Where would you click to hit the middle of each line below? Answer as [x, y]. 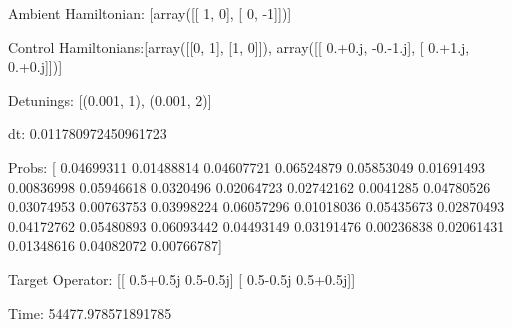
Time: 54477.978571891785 [90, 312]
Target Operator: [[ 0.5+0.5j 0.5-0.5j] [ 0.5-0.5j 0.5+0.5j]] [182, 278]
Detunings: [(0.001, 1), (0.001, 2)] [110, 99]
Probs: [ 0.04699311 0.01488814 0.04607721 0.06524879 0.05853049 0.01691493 [247, 166]
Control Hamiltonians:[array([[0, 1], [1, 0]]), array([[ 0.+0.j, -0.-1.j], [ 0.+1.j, [239, 46]
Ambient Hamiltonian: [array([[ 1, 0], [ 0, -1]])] [150, 13]
